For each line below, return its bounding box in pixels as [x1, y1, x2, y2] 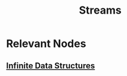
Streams [79, 4, 122, 17]
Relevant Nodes [6, 37, 86, 50]
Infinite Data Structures [6, 61, 95, 71]
